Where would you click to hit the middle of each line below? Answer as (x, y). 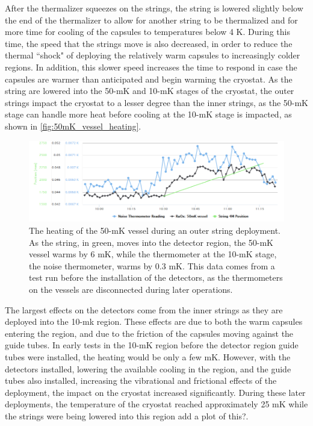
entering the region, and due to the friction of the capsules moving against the (149, 333)
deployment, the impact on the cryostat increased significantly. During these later (155, 392)
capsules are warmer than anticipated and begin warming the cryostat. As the (149, 79)
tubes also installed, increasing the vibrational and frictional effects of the (141, 381)
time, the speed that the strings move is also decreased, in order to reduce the (149, 43)
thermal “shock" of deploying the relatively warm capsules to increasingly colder (153, 55)
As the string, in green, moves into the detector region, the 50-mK (151, 242)
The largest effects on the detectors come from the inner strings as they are (144, 309)
